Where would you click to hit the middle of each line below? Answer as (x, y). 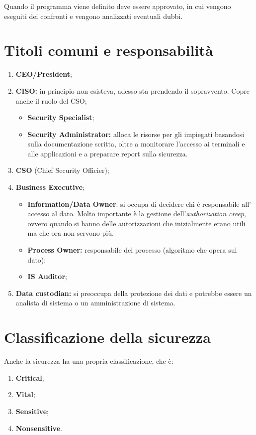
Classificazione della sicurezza (107, 337)
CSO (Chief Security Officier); (62, 170)
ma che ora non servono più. (71, 233)
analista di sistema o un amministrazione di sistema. (95, 303)
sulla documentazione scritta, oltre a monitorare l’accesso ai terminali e (136, 144)
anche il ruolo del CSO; (51, 100)
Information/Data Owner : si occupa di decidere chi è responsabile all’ (139, 204)
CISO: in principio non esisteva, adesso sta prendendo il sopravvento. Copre (132, 90)
